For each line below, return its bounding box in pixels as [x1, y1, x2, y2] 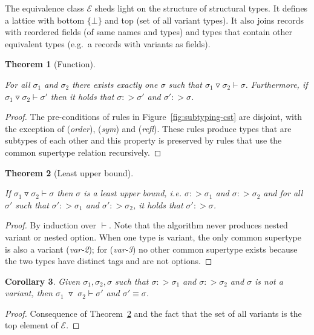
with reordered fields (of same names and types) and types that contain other [5, 25, 292, 38]
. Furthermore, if [245, 78, 308, 90]
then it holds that [50, 90, 114, 102]
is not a [255, 274, 283, 287]
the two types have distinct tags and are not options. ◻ [5, 254, 212, 267]
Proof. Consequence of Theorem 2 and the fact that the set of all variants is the [5, 307, 302, 319]
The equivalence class [5, 2, 84, 14]
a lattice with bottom [5, 13, 85, 26]
